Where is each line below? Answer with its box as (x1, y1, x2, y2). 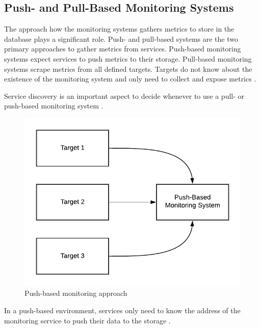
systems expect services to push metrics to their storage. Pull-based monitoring (4, 53, 252, 64)
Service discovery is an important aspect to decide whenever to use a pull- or (4, 90, 245, 101)
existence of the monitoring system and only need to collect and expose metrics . (4, 73, 256, 84)
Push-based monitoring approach (24, 288, 127, 298)
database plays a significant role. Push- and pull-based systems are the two (4, 33, 238, 44)
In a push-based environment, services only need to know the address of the (4, 305, 241, 315)
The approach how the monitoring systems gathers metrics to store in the (4, 23, 235, 34)
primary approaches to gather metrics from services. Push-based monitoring (4, 43, 241, 54)
